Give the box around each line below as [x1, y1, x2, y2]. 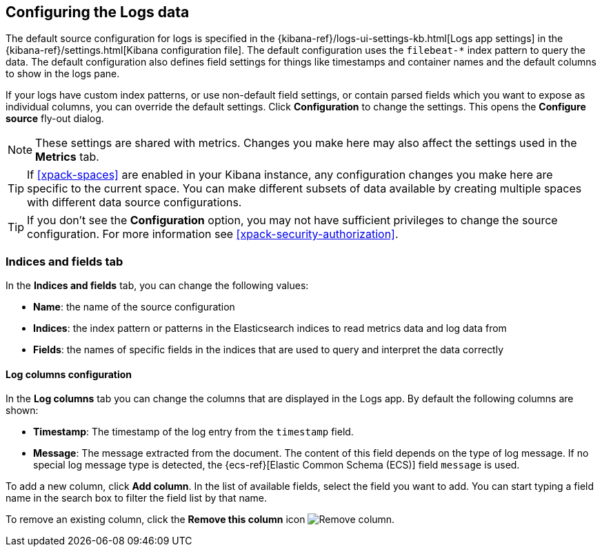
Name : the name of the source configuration [33, 301, 235, 313]
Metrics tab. [35, 150, 99, 164]
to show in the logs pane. [6, 68, 120, 80]
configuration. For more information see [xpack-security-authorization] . [27, 227, 399, 241]
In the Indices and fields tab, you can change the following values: [6, 279, 309, 292]
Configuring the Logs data [6, 3, 190, 21]
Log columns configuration [6, 368, 132, 380]
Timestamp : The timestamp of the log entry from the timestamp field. [33, 426, 354, 438]
